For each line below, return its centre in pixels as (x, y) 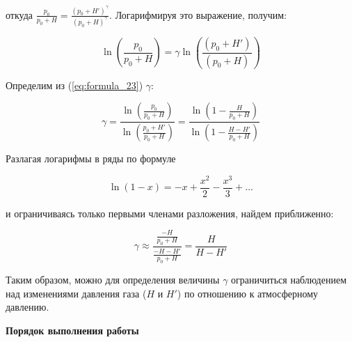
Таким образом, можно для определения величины (113, 279)
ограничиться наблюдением (289, 279)
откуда (19, 14)
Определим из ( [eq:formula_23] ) (74, 85)
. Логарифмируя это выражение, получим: (198, 14)
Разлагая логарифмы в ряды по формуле (91, 158)
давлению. (27, 307)
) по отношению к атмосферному (248, 293)
